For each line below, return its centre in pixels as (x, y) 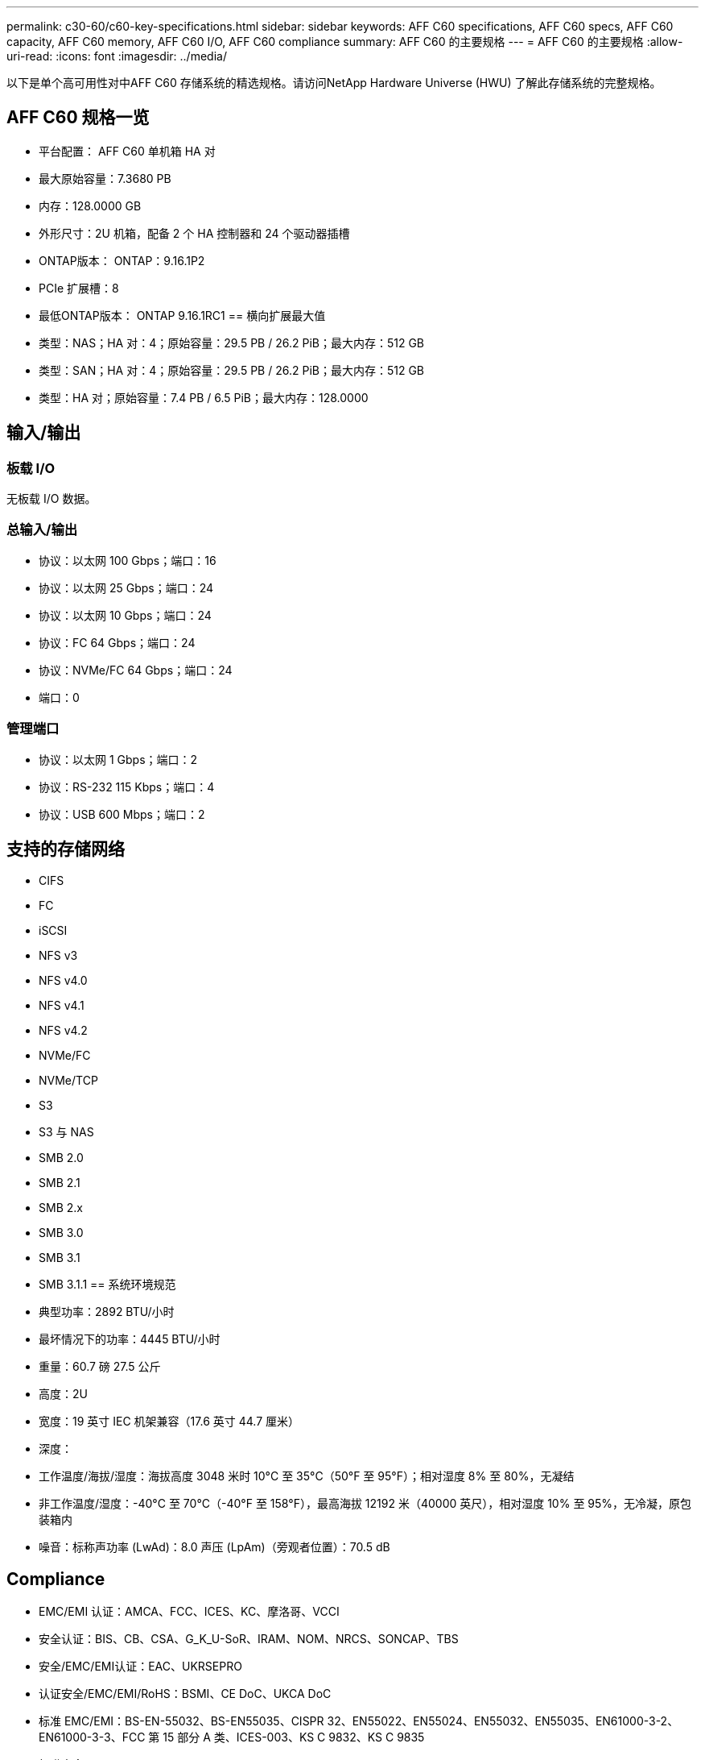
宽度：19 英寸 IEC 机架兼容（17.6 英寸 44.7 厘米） (169, 1422)
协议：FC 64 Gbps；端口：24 (117, 642)
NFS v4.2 (63, 1031)
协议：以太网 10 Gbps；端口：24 (125, 615)
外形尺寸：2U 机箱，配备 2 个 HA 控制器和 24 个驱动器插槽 (194, 233)
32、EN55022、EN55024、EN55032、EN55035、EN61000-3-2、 (503, 1721)
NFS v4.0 (63, 981)
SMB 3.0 (61, 1233)
